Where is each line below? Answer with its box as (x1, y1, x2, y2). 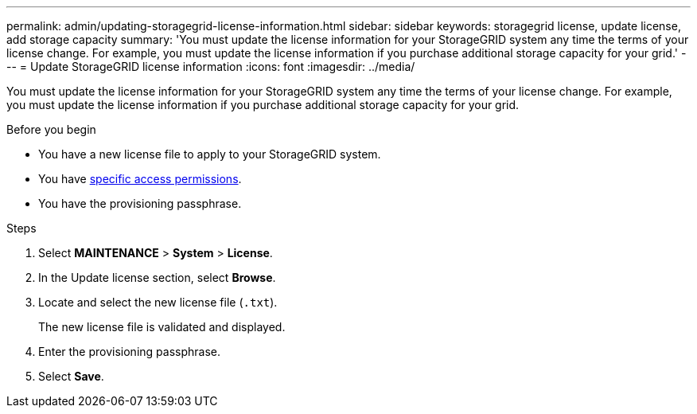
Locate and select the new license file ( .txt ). (38, 295, 278, 309)
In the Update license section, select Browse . (38, 271, 276, 284)
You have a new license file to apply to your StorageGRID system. (38, 147, 381, 161)
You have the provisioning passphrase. (38, 197, 242, 210)
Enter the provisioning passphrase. (38, 345, 220, 358)
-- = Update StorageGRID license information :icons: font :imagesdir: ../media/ (6, 60, 415, 73)
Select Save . (38, 369, 104, 383)
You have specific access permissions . (38, 172, 242, 186)
